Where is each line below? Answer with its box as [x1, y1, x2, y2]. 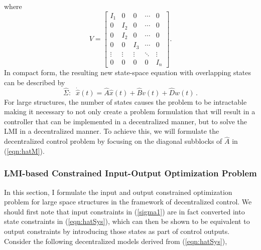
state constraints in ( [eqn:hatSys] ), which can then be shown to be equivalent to [4, 216, 250, 226]
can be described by [4, 77, 65, 87]
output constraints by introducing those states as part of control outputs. [4, 226, 230, 236]
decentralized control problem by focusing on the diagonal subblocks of [4, 136, 222, 146]
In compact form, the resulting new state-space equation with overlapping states [4, 67, 251, 78]
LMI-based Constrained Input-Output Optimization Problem [4, 167, 257, 179]
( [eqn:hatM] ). [4, 145, 45, 156]
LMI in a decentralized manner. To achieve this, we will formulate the [4, 126, 219, 136]
